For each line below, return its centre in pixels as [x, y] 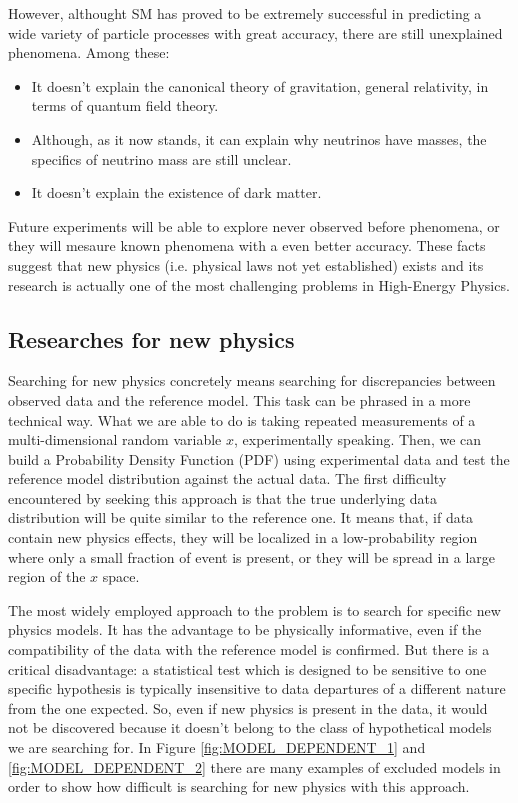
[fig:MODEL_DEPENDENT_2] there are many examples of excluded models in [254, 766]
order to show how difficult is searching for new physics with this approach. [239, 786]
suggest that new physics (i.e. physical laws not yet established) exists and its [246, 264]
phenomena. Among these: [89, 52]
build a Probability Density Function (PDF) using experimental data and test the [259, 458]
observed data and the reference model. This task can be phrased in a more [239, 399]
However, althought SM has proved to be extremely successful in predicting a [245, 13]
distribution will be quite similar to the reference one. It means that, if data [241, 517]
